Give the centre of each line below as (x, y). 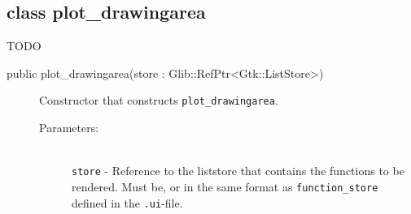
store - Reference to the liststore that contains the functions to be (238, 171)
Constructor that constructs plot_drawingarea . (159, 100)
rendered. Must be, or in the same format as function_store (225, 186)
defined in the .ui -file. (127, 202)
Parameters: (69, 128)
